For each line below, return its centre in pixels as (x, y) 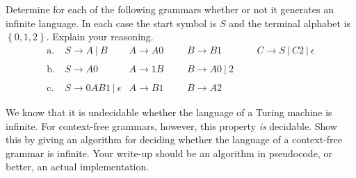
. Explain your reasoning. (100, 37)
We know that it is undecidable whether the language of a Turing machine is (169, 112)
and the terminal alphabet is (290, 23)
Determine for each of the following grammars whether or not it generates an (170, 9)
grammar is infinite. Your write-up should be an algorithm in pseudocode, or (169, 153)
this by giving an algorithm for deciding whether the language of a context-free (174, 139)
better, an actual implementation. (78, 167)
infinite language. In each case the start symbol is (111, 23)
